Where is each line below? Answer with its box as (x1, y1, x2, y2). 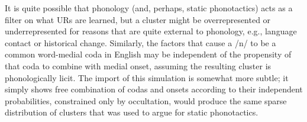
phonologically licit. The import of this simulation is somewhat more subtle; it (5, 71, 289, 84)
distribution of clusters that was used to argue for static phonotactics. (5, 106, 258, 118)
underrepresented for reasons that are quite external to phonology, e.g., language (5, 25, 297, 37)
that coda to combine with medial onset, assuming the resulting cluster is (5, 59, 272, 72)
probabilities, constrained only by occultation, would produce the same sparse (5, 94, 287, 107)
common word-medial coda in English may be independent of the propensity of (5, 48, 292, 60)
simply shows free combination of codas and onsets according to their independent (5, 83, 303, 95)
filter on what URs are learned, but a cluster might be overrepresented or (5, 13, 271, 25)
